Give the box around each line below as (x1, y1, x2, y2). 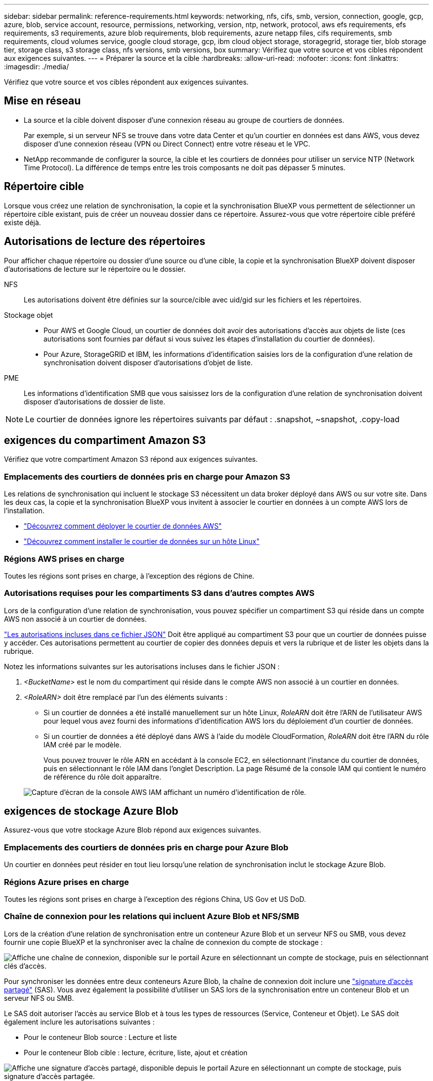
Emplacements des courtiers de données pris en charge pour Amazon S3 (4, 471, 291, 482)
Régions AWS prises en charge (4, 553, 125, 564)
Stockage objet (4, 310, 53, 319)
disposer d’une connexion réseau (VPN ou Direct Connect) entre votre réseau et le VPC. (24, 139, 310, 148)
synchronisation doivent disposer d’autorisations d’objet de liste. (43, 358, 253, 367)
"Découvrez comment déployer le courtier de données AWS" (24, 522, 222, 531)
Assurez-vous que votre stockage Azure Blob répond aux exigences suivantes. (4, 826, 261, 835)
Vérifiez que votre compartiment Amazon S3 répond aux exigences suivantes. (4, 455, 258, 464)
